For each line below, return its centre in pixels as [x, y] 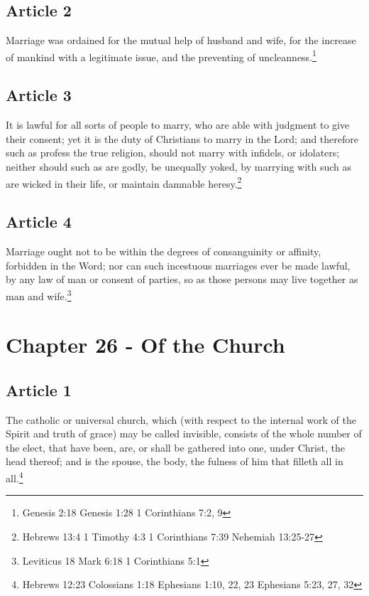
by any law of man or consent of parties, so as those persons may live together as [182, 279]
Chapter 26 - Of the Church [145, 345]
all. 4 [15, 477]
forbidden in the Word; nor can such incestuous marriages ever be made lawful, [178, 265]
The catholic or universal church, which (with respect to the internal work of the [181, 419]
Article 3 [39, 95]
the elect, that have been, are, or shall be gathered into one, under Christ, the [175, 447]
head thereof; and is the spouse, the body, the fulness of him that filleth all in [175, 461]
